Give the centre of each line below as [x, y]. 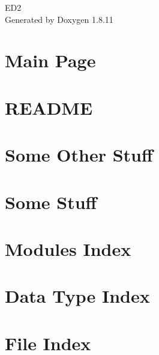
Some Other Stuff [79, 155]
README [49, 107]
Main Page [50, 60]
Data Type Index [77, 296]
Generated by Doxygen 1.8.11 [59, 19]
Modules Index [68, 248]
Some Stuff [51, 202]
